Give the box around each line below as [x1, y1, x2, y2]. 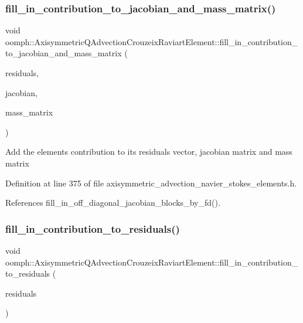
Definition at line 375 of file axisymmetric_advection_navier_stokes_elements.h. [5, 176, 297, 189]
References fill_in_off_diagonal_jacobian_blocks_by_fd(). [5, 196, 220, 209]
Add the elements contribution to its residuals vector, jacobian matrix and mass [5, 145, 292, 158]
